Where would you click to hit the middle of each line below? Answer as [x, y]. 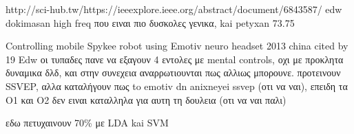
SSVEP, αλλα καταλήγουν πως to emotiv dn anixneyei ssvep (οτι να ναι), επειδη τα [177, 86]
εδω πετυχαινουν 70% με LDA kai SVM [87, 123]
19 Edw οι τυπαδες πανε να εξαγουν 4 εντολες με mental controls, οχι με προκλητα [175, 59]
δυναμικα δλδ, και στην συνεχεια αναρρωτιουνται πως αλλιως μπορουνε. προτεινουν [173, 72]
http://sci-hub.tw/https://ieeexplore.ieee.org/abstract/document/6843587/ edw [174, 9]
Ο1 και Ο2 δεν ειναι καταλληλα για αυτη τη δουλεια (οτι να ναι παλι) [146, 99]
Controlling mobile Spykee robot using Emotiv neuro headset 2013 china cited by [177, 46]
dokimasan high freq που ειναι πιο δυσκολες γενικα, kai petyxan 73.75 [150, 22]
